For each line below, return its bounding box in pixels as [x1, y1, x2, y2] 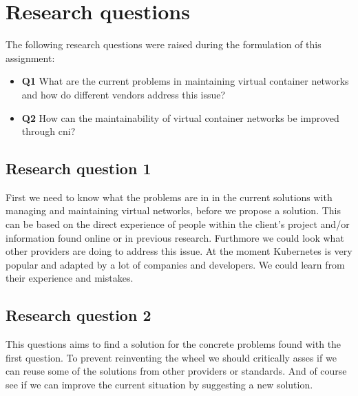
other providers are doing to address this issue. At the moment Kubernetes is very [6, 244, 352, 258]
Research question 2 [6, 304, 151, 326]
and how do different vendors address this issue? [21, 87, 226, 101]
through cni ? [21, 124, 76, 138]
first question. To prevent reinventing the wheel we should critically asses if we [6, 350, 337, 364]
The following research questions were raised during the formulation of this [6, 37, 322, 52]
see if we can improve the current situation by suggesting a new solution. [6, 377, 313, 392]
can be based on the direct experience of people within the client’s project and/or [6, 217, 350, 231]
